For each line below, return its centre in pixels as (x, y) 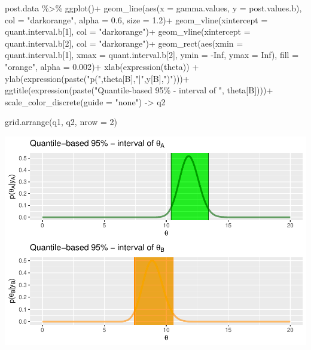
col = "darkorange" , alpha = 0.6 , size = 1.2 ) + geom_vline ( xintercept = (136, 19)
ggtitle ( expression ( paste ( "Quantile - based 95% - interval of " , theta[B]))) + (139, 90)
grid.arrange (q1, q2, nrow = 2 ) (61, 122)
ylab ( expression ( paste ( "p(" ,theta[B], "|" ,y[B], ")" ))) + (97, 78)
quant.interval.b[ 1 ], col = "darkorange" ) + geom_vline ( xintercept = (128, 31)
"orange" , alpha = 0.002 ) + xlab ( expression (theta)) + (102, 66)
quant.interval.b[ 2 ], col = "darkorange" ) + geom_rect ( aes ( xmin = (124, 43)
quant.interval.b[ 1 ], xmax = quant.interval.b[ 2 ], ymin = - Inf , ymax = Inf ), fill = (152, 55)
